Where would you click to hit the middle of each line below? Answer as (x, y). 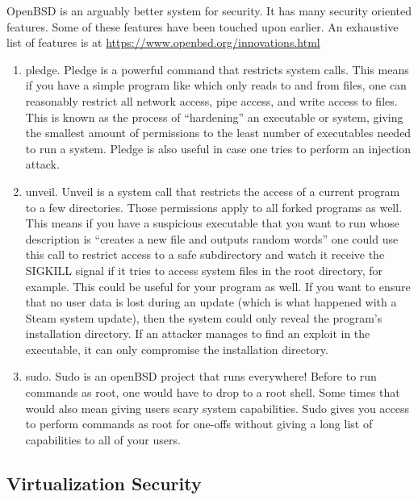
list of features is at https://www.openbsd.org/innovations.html (163, 42)
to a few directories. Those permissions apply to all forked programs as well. (214, 207)
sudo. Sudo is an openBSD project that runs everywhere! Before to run (201, 376)
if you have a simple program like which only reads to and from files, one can (216, 85)
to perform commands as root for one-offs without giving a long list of (199, 424)
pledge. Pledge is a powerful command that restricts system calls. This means (217, 69)
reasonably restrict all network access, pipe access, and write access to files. (211, 100)
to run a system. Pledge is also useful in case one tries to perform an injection (218, 148)
